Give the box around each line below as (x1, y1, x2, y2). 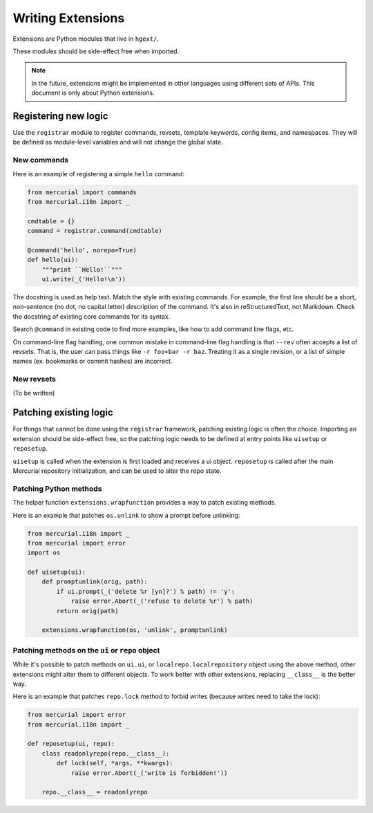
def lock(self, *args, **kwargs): (56, 759, 173, 767)
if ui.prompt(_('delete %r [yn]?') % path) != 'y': (56, 588, 236, 595)
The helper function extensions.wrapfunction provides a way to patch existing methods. (12, 498, 276, 507)
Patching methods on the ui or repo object (12, 645, 160, 655)
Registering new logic (12, 110, 108, 122)
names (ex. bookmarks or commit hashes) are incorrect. (12, 357, 173, 366)
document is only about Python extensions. (31, 88, 155, 97)
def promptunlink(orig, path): (41, 578, 148, 586)
